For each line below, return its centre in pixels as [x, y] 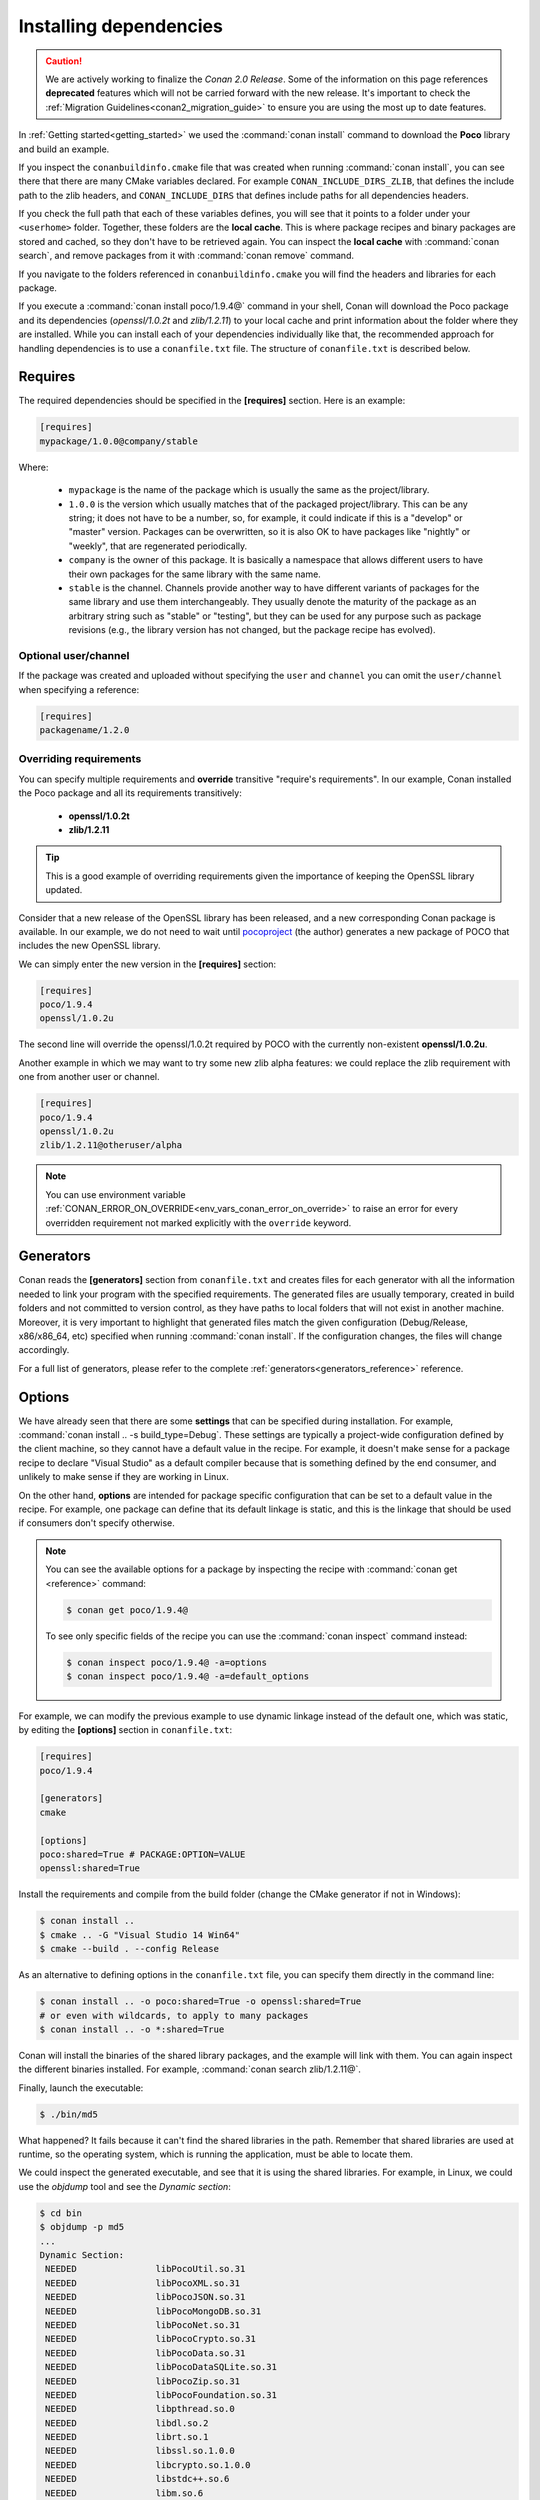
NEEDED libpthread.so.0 [140, 2409]
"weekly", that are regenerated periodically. [158, 546]
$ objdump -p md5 [82, 2227]
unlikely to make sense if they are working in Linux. [123, 1477]
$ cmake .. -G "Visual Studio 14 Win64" [139, 1934]
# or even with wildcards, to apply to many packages [174, 2015]
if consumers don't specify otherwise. [96, 1523]
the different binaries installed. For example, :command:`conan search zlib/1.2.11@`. [190, 2069]
